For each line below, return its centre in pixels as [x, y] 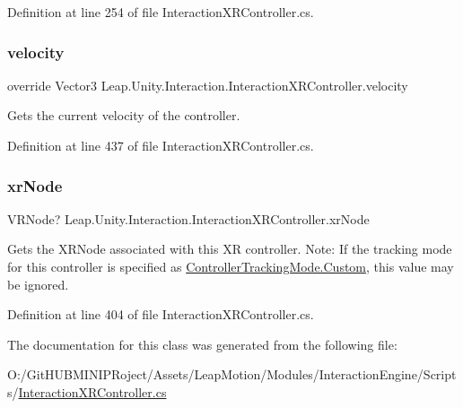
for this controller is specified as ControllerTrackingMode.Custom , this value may [231, 266]
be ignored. [38, 284]
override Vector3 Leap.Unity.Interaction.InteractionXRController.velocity [208, 85]
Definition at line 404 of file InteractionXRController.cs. [161, 314]
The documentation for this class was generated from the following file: [202, 344]
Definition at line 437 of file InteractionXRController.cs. [161, 145]
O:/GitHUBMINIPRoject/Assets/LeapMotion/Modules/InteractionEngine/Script [232, 374]
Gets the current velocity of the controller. [124, 115]
